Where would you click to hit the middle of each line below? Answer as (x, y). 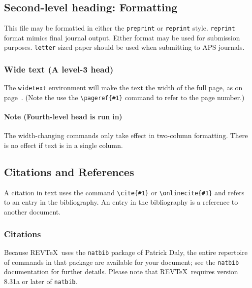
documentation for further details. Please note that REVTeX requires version (121, 271)
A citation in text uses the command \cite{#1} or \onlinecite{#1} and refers (124, 192)
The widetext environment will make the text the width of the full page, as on (123, 88)
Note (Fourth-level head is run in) (63, 117)
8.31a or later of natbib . (41, 281)
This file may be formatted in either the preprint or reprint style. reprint (120, 28)
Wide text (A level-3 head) (59, 69)
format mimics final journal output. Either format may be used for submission (122, 37)
